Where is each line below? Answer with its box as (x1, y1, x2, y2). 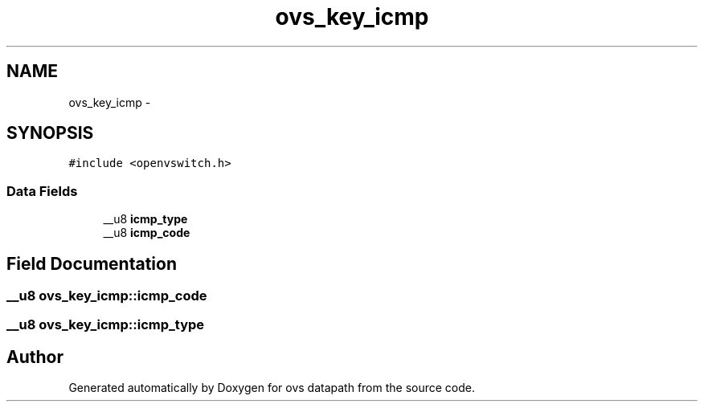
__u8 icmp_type (103, 212, 188, 226)
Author (6, 346, 63, 367)
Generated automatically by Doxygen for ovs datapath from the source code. (68, 381, 476, 395)
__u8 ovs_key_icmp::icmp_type (6, 316, 205, 333)
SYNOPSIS (6, 123, 94, 144)
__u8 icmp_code (103, 226, 190, 240)
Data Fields (6, 182, 78, 199)
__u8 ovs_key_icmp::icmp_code (6, 288, 207, 304)
